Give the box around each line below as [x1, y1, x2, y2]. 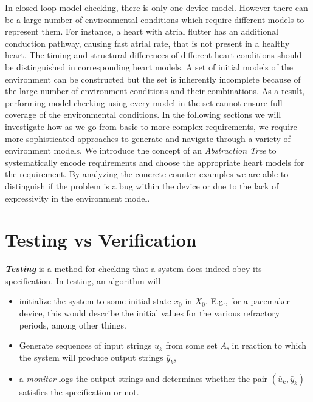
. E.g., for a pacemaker [205, 295, 291, 307]
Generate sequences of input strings [19, 339, 152, 352]
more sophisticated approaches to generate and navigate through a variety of [5, 132, 291, 145]
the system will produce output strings [19, 350, 163, 363]
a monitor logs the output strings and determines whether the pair [19, 372, 268, 384]
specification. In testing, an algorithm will [5, 274, 161, 287]
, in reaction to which [227, 339, 307, 352]
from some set [165, 339, 218, 352]
